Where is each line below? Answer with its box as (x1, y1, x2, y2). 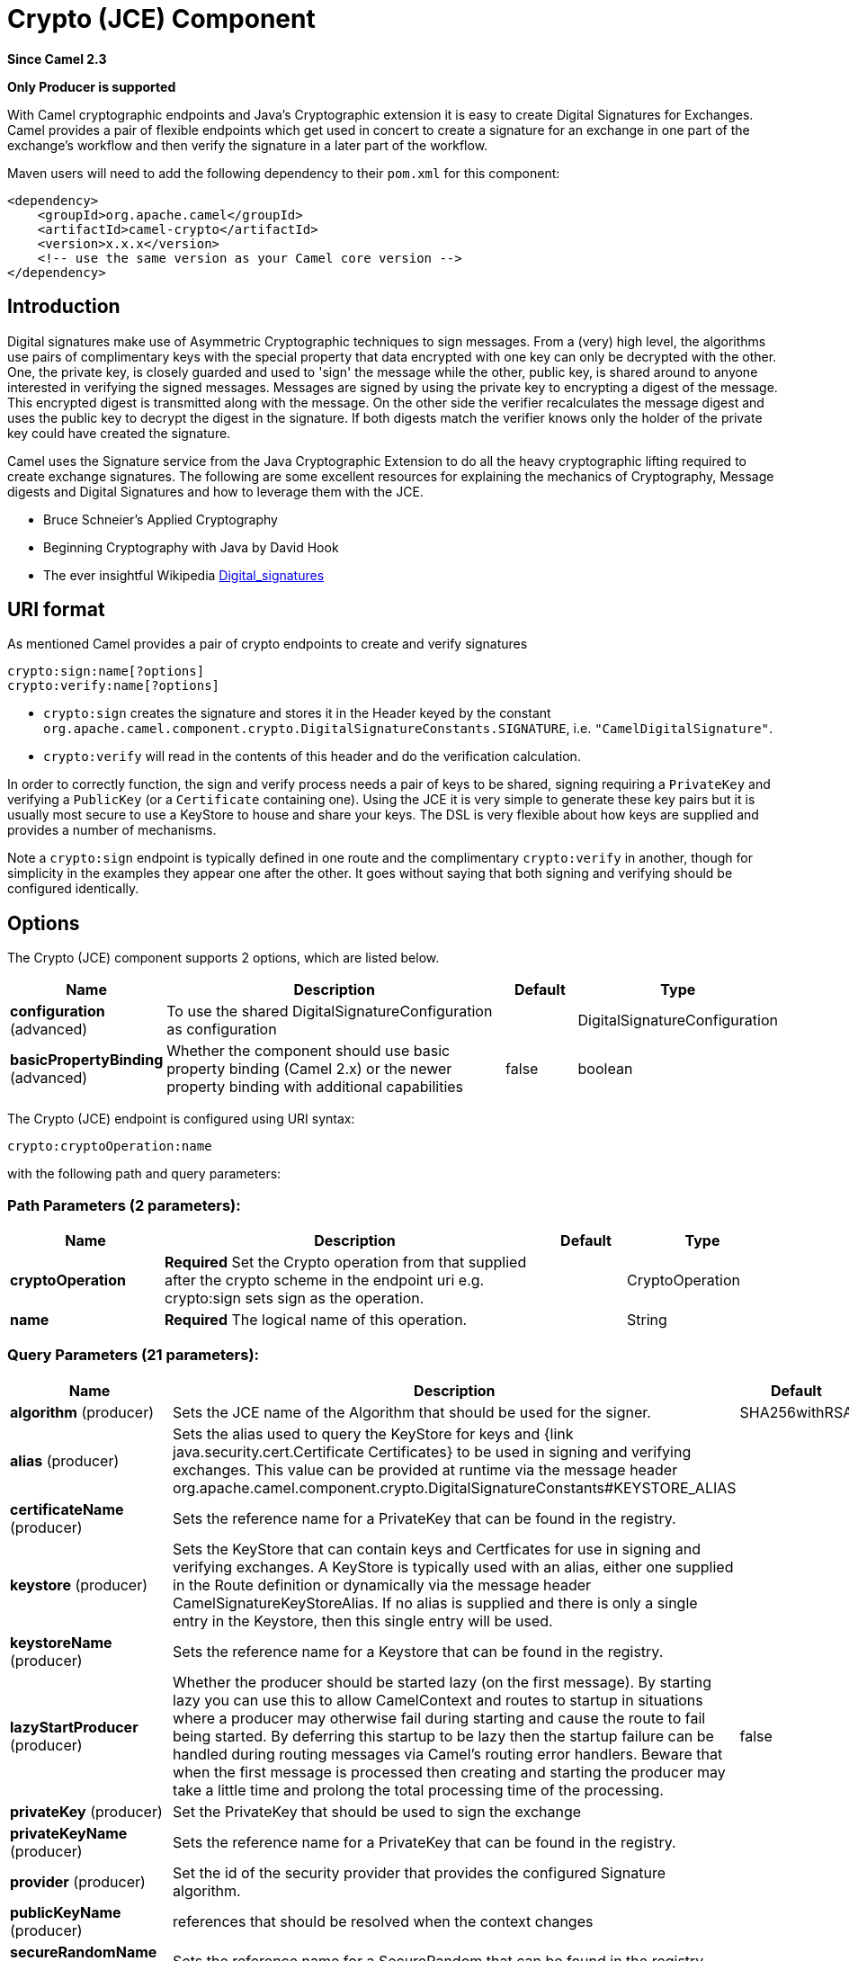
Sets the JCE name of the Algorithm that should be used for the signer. (173, 1402, 651, 1421)
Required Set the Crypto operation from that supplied (165, 1253, 527, 1272)
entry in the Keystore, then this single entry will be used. (173, 1611, 553, 1630)
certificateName (10, 1500, 124, 1518)
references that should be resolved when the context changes (173, 1912, 594, 1930)
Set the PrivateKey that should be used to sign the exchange (173, 1802, 582, 1821)
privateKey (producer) (10, 1802, 163, 1821)
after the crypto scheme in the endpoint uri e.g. (165, 1271, 485, 1290)
